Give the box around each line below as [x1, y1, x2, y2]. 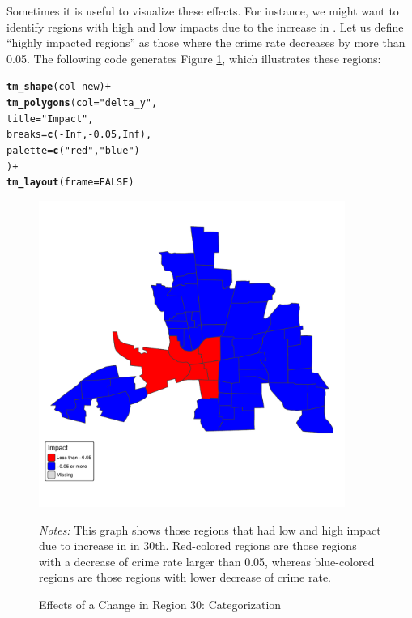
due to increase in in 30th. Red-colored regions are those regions [39, 537, 357, 554]
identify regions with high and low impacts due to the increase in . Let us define [6, 18, 404, 35]
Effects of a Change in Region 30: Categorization [39, 595, 282, 612]
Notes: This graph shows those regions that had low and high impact [39, 521, 381, 538]
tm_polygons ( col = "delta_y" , [6, 97, 158, 109]
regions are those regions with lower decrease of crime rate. [39, 569, 332, 586]
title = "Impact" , [6, 113, 94, 125]
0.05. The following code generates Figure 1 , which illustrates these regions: [6, 49, 381, 66]
